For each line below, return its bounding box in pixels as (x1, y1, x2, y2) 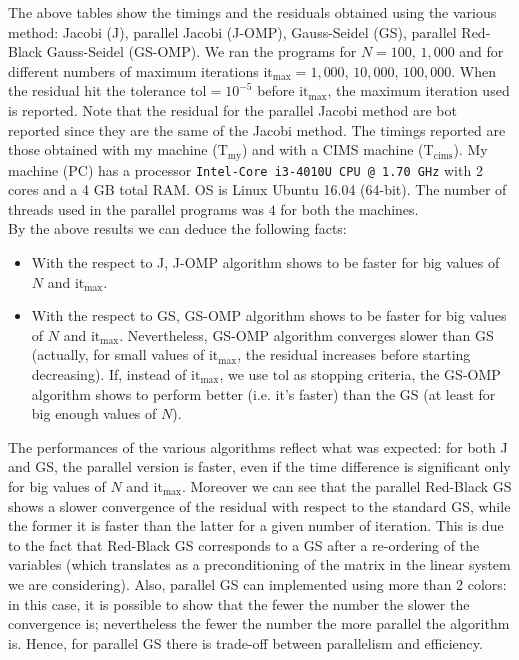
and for (459, 41, 504, 62)
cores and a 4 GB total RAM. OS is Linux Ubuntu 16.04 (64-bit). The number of (8, 179, 507, 200)
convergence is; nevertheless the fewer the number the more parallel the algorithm (8, 613, 510, 634)
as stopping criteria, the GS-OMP (293, 364, 501, 385)
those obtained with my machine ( (8, 139, 218, 160)
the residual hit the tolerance (8, 80, 186, 101)
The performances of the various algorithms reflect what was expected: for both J (8, 436, 508, 457)
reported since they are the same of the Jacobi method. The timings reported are (8, 119, 506, 140)
